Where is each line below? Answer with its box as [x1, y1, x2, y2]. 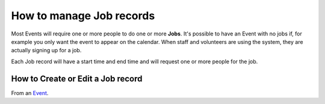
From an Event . [11, 89, 49, 96]
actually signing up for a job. [11, 47, 82, 54]
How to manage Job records [11, 9, 155, 22]
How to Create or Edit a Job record [11, 73, 143, 84]
